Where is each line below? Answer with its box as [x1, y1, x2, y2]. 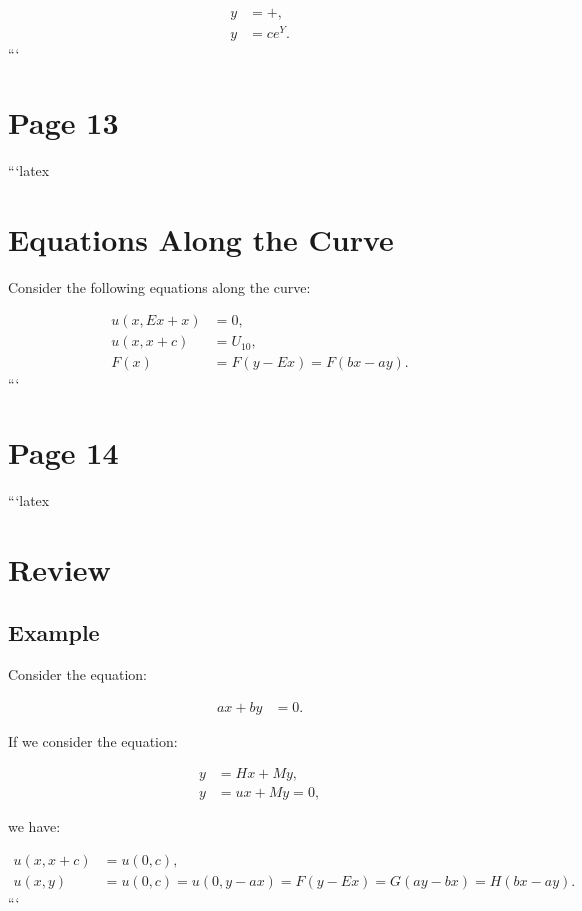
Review [8, 548, 111, 589]
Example [8, 617, 100, 648]
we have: [8, 816, 61, 837]
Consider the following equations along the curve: [8, 276, 311, 297]
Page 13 [8, 101, 119, 142]
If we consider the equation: [8, 730, 178, 751]
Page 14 [8, 432, 119, 473]
